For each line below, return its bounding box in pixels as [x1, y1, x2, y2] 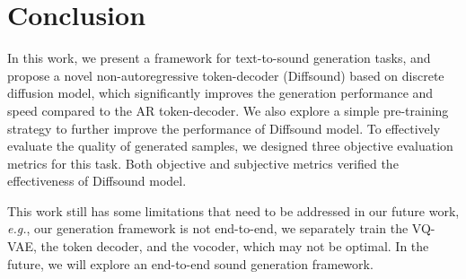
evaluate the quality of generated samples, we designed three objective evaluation [7, 136, 453, 155]
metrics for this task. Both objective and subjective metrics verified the [7, 153, 399, 172]
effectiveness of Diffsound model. [7, 171, 187, 190]
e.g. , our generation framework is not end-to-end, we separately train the [7, 219, 409, 238]
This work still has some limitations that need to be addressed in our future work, [7, 201, 460, 220]
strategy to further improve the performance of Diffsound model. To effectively [7, 118, 441, 137]
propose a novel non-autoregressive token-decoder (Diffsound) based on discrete [7, 65, 444, 84]
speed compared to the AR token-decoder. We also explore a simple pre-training [7, 100, 449, 119]
